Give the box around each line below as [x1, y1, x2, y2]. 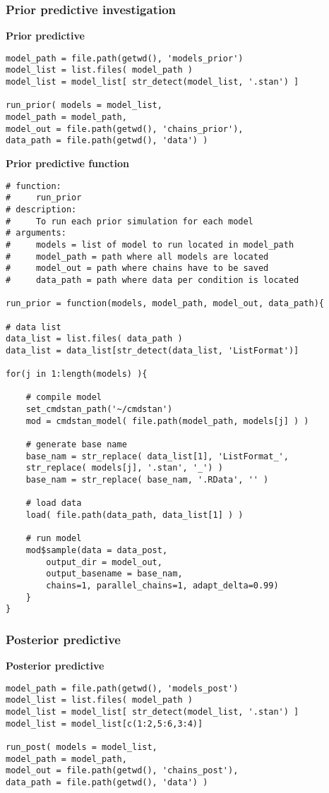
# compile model [25, 392, 102, 403]
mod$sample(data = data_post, [25, 545, 168, 555]
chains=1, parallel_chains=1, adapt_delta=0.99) [46, 580, 279, 591]
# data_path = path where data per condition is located [6, 274, 299, 285]
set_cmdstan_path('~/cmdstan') [25, 404, 173, 415]
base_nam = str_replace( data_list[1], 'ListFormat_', [25, 451, 289, 461]
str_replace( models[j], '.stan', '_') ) [25, 463, 223, 473]
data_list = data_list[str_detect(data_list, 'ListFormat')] [6, 345, 299, 356]
